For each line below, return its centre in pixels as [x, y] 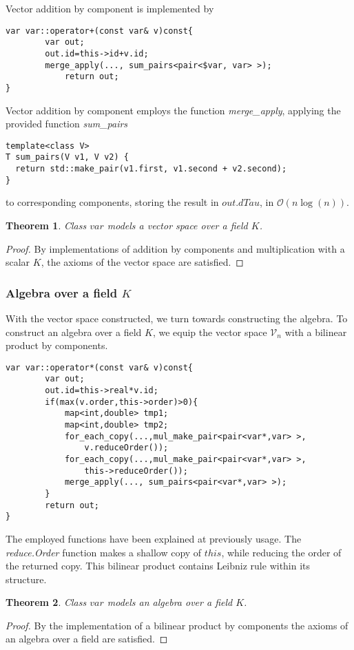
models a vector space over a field [177, 225]
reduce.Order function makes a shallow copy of [104, 552]
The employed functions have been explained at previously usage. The [154, 538]
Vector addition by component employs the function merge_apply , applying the [173, 110]
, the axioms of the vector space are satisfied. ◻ [142, 262]
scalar [18, 262]
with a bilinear [316, 332]
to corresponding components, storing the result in [112, 202]
